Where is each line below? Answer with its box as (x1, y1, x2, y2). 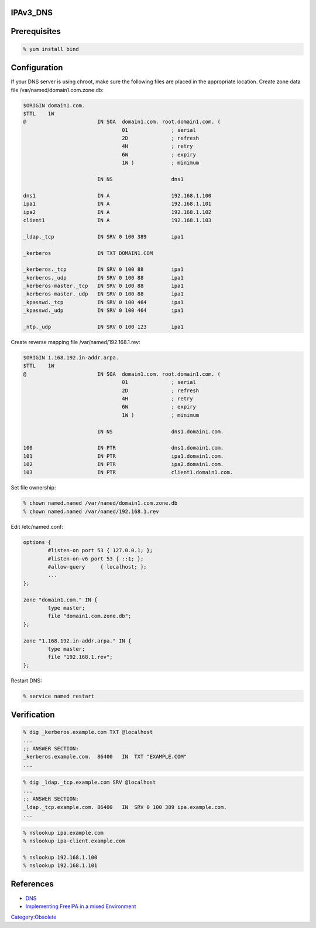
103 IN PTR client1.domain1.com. (23, 469, 233, 476)
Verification (11, 710, 55, 720)
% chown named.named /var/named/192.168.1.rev (23, 508, 159, 515)
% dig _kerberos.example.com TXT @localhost (23, 729, 153, 736)
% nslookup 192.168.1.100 (23, 854, 98, 861)
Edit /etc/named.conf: (11, 523, 64, 530)
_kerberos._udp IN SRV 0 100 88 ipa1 (23, 274, 184, 281)
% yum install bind (23, 46, 79, 52)
